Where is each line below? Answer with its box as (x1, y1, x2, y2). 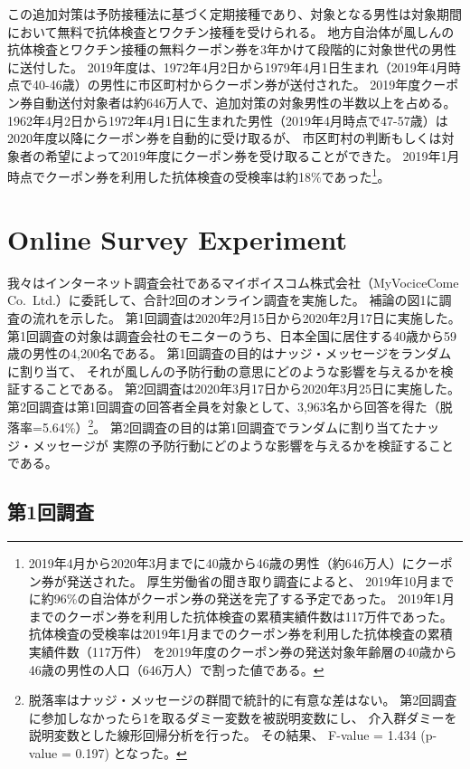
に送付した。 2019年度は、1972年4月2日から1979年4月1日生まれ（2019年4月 (7, 57, 448, 76)
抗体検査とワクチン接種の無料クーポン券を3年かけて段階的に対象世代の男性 (7, 40, 456, 59)
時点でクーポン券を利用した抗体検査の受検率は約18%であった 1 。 (7, 165, 390, 185)
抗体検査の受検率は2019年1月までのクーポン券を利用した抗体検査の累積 (28, 624, 453, 643)
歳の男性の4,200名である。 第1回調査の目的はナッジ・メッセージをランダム (7, 344, 452, 363)
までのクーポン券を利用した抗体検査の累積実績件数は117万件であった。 (28, 606, 453, 625)
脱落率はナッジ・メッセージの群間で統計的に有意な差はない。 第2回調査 (28, 690, 457, 709)
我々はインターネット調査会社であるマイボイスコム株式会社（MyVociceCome (7, 272, 459, 291)
